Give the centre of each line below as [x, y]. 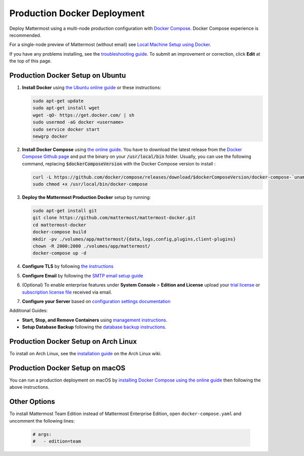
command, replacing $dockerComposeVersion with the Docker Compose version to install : [119, 163]
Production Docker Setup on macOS [67, 368]
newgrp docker [50, 136]
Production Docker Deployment [77, 13]
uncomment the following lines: [42, 421]
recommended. [25, 35]
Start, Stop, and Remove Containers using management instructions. [95, 320]
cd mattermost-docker [60, 225]
